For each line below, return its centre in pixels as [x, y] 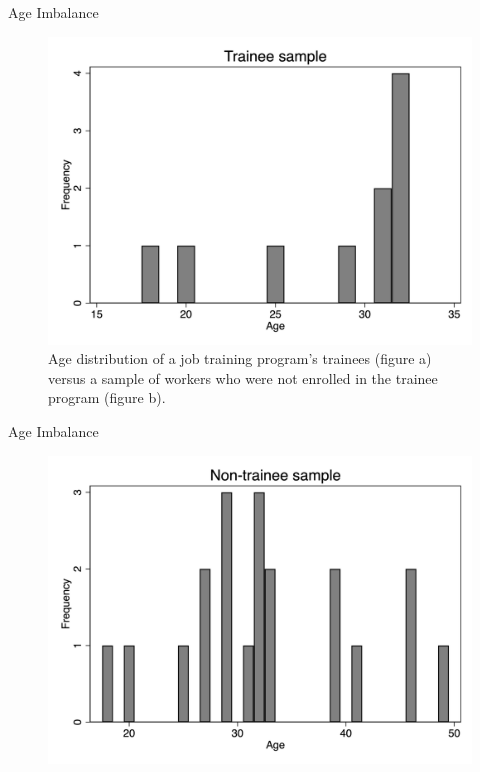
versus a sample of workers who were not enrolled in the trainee [243, 377]
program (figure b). [107, 397]
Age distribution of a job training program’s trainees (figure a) [240, 358]
